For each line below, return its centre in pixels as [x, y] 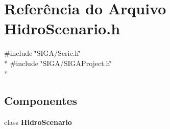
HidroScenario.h [62, 28]
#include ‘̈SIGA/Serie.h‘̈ [43, 53]
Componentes [41, 101]
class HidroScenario [38, 122]
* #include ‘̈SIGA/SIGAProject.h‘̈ [58, 63]
